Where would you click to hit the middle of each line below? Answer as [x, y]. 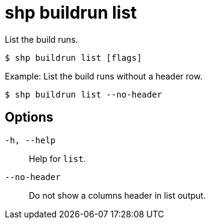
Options [29, 117]
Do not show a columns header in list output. [117, 195]
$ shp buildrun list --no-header [84, 94]
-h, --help [30, 140]
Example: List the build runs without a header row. [104, 76]
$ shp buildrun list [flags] [73, 58]
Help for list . [57, 158]
